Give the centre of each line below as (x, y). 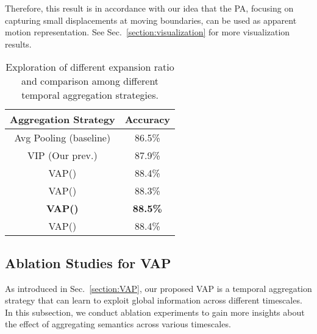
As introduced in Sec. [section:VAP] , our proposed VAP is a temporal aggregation (158, 288)
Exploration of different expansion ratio (90, 67)
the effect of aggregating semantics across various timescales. (118, 324)
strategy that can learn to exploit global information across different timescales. (154, 300)
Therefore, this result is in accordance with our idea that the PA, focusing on (149, 8)
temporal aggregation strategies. (90, 95)
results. (18, 44)
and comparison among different (90, 81)
